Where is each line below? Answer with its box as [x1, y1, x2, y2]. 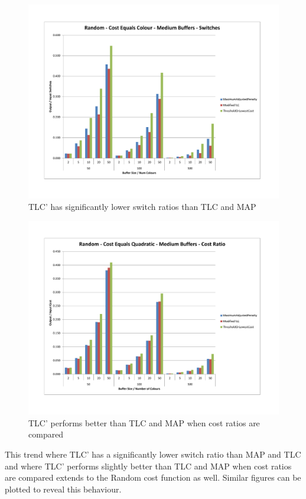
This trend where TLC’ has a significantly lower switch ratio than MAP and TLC [5, 448, 301, 460]
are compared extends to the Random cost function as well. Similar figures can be [5, 471, 301, 484]
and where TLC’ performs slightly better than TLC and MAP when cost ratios [5, 459, 292, 472]
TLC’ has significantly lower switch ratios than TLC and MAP [28, 200, 256, 213]
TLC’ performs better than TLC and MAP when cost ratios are [28, 416, 260, 429]
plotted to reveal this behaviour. [5, 482, 122, 495]
